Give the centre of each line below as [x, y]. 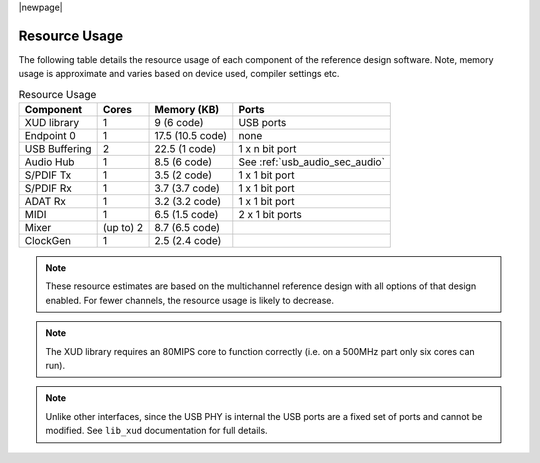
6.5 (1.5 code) [186, 215]
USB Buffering [58, 149]
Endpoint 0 [50, 136]
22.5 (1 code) [185, 149]
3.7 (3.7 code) [187, 188]
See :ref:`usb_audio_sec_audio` [311, 162]
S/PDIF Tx [48, 175]
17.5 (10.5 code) [191, 136]
